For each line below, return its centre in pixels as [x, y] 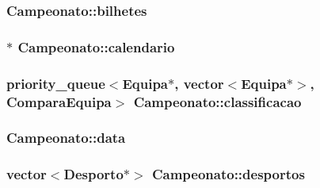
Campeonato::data [66, 138]
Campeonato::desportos [228, 174]
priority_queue [56, 83]
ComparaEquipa [59, 101]
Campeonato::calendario [96, 46]
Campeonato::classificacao [217, 101]
